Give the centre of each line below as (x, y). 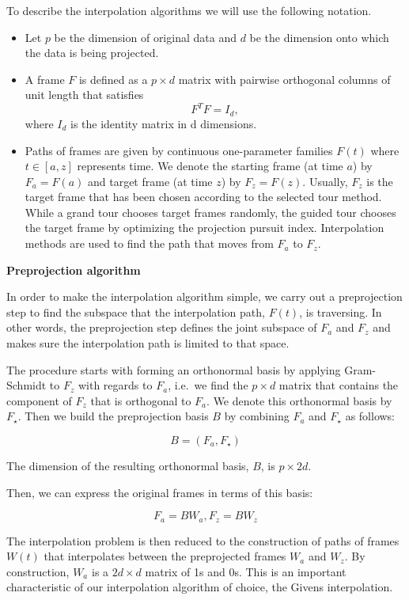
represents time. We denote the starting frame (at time (210, 166)
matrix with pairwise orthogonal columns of (284, 79)
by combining (257, 416)
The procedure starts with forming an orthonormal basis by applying (174, 369)
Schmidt (27, 385)
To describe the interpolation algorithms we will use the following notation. (189, 10)
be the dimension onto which (319, 37)
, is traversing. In (341, 311)
